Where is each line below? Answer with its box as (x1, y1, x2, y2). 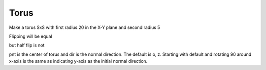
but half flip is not (9, 42, 45, 48)
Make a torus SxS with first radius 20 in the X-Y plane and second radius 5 (9, 24, 160, 30)
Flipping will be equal (9, 33, 52, 39)
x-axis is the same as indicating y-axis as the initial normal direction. (9, 58, 148, 64)
